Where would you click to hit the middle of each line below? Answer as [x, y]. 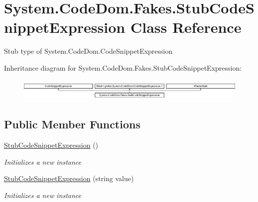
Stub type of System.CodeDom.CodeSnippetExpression [88, 51]
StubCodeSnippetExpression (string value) [69, 178]
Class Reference [186, 27]
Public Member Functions [72, 124]
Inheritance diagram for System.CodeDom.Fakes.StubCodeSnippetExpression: [123, 67]
